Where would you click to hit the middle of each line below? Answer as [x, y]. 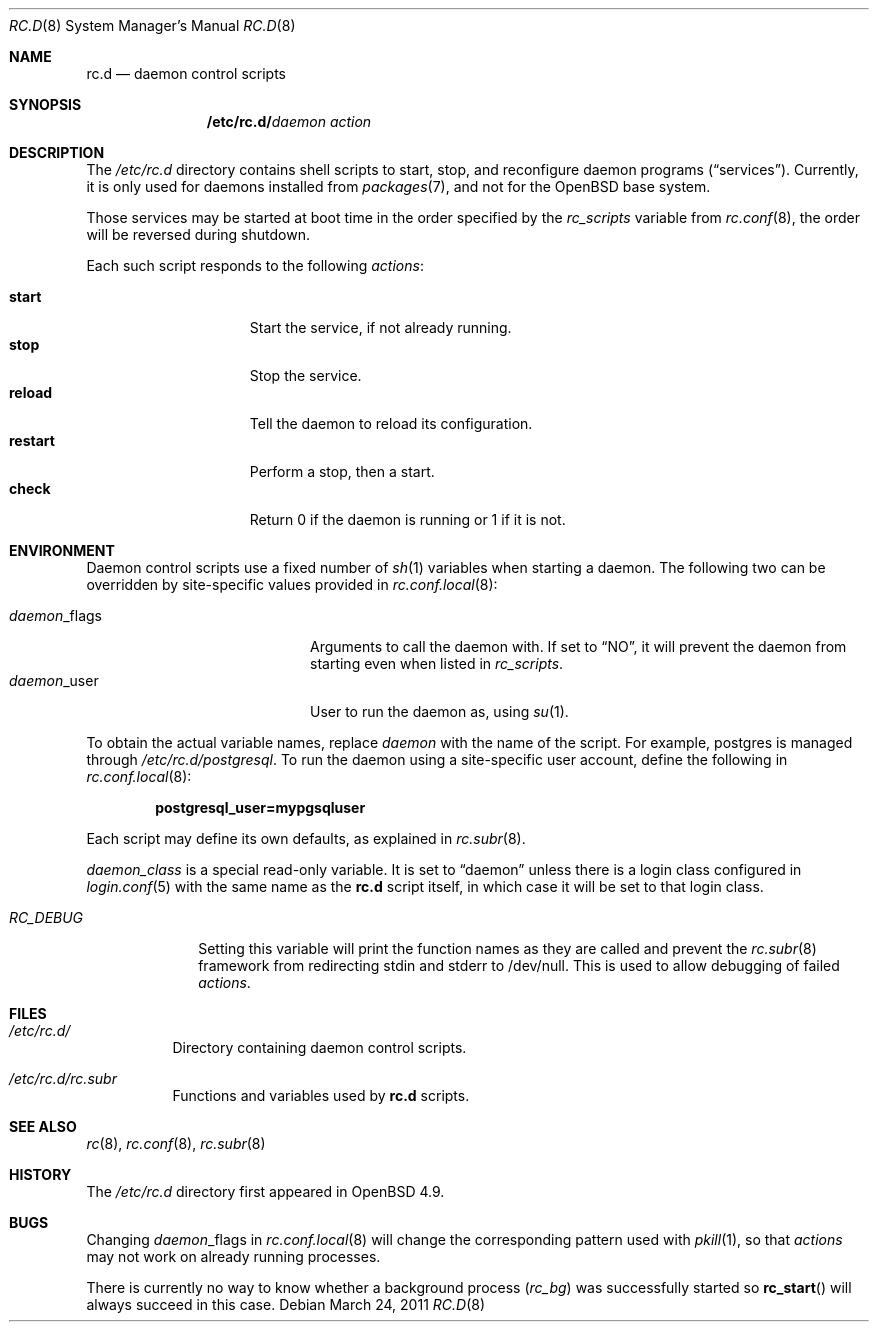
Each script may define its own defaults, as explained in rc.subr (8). [306, 838]
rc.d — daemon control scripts [186, 73]
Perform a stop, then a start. [342, 471]
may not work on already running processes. [233, 1256]
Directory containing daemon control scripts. [319, 1047]
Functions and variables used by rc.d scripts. [321, 1095]
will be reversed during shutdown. [198, 234]
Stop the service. [305, 375]
